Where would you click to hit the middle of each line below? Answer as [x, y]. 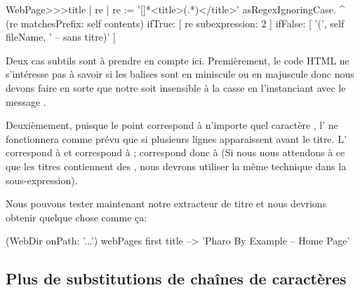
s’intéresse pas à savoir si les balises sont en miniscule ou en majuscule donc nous [180, 74]
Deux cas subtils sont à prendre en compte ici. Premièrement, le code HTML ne [178, 60]
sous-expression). [42, 180]
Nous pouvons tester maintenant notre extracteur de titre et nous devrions [166, 203]
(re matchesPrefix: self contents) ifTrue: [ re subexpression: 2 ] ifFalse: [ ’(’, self [175, 23]
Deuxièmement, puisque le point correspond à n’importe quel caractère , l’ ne [172, 125]
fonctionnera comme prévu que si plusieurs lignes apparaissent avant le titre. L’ [176, 138]
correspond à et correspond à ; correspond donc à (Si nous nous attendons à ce [175, 152]
